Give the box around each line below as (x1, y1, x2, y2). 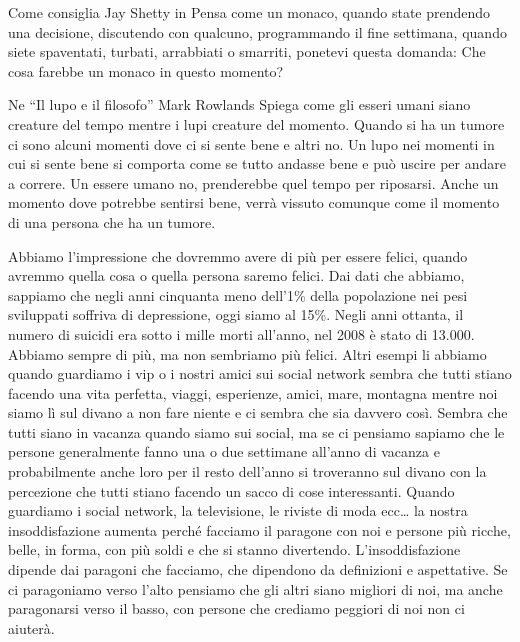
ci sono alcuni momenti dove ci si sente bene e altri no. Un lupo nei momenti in (8, 133, 495, 154)
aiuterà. (8, 617, 55, 638)
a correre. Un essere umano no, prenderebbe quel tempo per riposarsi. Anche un (8, 172, 499, 193)
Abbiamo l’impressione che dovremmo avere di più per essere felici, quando (8, 245, 468, 266)
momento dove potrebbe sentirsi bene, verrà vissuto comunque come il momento (8, 192, 500, 213)
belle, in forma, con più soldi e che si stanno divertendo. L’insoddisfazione (8, 539, 461, 560)
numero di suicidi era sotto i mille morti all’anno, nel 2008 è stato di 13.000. (8, 323, 475, 344)
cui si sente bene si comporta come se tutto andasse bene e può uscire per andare (8, 153, 507, 174)
